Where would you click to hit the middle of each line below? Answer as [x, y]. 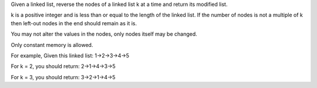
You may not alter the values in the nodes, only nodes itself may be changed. [104, 34]
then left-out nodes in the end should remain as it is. [74, 23]
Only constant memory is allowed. [52, 45]
